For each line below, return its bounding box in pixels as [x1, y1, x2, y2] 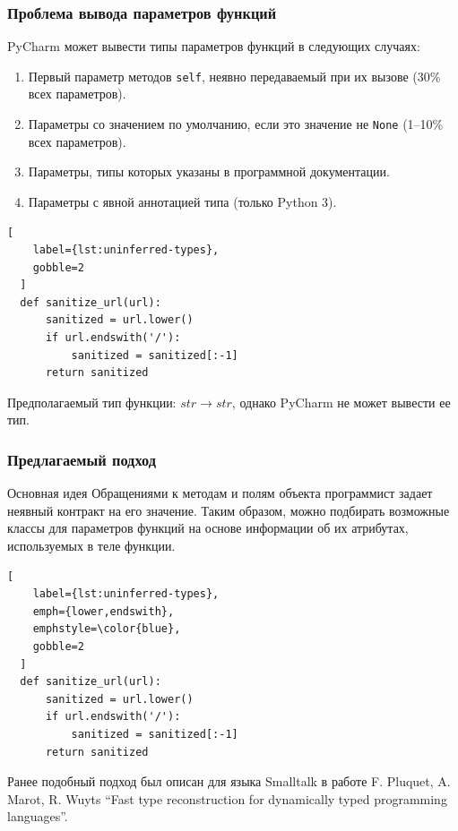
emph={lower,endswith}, [32, 604, 175, 618]
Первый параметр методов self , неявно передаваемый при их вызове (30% [28, 66, 441, 85]
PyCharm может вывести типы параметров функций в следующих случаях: [7, 37, 420, 56]
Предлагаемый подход [7, 448, 156, 470]
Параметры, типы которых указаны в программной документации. [28, 162, 390, 181]
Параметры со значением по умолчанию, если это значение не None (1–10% [28, 115, 444, 133]
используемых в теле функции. [7, 536, 176, 555]
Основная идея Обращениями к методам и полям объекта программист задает [7, 484, 433, 502]
